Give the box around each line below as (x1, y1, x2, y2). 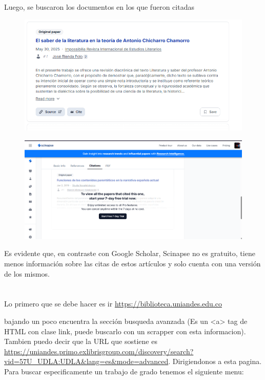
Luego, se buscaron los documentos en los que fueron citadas (4, 2, 194, 12)
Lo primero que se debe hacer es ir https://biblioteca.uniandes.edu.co (4, 298, 222, 309)
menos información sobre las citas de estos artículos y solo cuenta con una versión (4, 258, 261, 269)
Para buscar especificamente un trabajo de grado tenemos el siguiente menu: (4, 366, 244, 376)
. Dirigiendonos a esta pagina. (168, 356, 262, 367)
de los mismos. (4, 268, 50, 279)
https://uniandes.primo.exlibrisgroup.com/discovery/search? (4, 346, 194, 356)
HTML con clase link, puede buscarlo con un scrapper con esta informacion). (4, 325, 246, 336)
